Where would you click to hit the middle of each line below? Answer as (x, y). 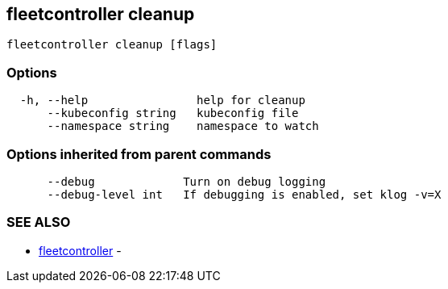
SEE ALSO (39, 222)
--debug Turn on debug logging (187, 181)
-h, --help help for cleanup (162, 101)
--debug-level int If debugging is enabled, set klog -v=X (244, 194)
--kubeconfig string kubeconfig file (173, 113)
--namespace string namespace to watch (183, 126)
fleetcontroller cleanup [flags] (112, 45)
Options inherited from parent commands (139, 154)
